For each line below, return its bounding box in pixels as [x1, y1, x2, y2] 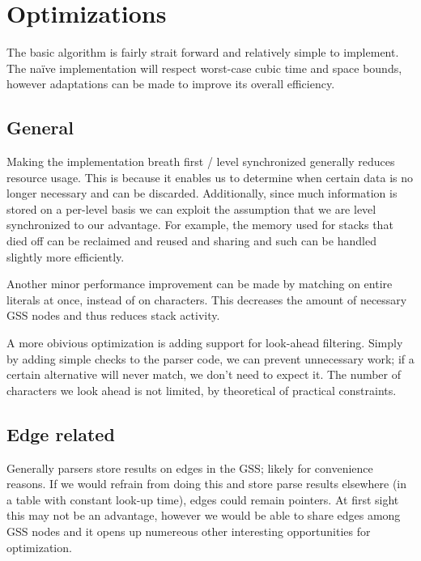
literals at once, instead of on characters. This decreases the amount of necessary [6, 291, 407, 308]
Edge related [6, 421, 115, 446]
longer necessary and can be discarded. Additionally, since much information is [6, 185, 398, 202]
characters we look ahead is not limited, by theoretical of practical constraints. [6, 381, 397, 398]
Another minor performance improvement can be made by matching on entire [6, 275, 393, 292]
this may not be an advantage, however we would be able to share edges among [6, 507, 401, 524]
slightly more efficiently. [6, 248, 125, 265]
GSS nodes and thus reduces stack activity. [6, 307, 220, 324]
